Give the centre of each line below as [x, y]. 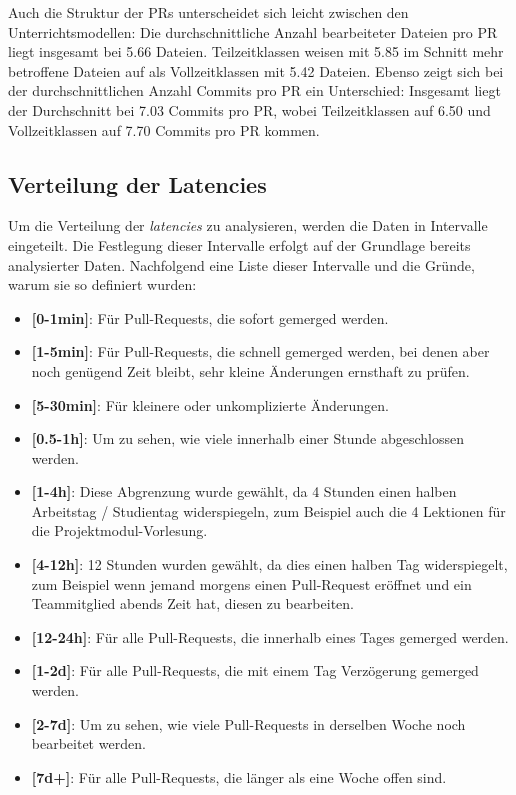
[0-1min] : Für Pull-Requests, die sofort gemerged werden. [210, 317]
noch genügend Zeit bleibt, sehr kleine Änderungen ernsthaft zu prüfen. [250, 370]
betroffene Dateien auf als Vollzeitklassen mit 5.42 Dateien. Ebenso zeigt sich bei [256, 70]
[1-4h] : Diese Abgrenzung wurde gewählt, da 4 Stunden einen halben [244, 491]
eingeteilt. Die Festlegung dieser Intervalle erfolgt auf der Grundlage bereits [239, 244]
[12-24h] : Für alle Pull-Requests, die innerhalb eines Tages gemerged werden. [270, 636]
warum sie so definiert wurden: [102, 284]
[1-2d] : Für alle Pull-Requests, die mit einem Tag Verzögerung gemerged [255, 670]
